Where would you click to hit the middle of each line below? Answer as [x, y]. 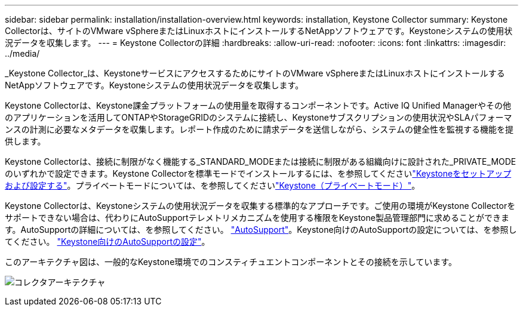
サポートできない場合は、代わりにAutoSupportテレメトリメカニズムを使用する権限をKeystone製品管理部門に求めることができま [257, 218]
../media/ [22, 53]
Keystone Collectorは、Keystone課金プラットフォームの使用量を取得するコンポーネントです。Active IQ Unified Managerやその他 [258, 105]
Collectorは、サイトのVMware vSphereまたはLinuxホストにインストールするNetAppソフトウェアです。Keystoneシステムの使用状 [259, 31]
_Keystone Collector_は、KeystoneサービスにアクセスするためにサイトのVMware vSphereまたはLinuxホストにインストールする [255, 73]
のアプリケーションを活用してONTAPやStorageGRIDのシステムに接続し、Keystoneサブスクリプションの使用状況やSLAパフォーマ [259, 117]
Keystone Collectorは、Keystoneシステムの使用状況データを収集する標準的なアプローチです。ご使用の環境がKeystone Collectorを [260, 206]
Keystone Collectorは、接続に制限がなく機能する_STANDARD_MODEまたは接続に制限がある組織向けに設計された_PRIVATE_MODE [261, 161]
